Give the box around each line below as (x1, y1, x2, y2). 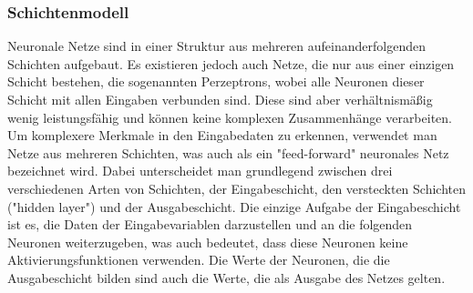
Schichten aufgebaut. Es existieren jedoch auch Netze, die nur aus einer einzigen (7, 54, 455, 73)
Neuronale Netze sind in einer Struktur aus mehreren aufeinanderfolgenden (7, 36, 426, 56)
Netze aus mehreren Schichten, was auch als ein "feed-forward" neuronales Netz (7, 143, 449, 162)
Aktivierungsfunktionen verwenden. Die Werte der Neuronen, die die (7, 250, 390, 269)
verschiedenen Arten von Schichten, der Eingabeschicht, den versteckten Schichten (7, 178, 467, 197)
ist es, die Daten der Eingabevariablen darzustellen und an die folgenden (7, 215, 413, 234)
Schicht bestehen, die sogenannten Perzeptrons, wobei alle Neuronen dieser (7, 72, 425, 91)
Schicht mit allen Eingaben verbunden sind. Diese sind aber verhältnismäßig (7, 90, 433, 108)
